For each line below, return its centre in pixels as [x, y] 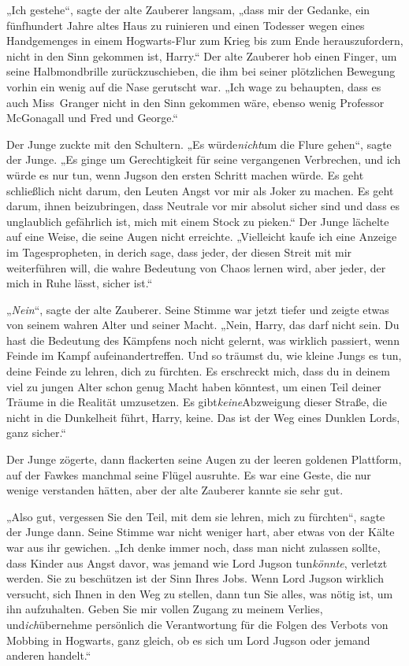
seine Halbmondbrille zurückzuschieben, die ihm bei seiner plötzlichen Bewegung [201, 71]
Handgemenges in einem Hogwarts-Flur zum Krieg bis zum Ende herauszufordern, [205, 41]
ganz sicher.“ [36, 433]
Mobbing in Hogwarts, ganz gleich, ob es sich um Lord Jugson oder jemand [188, 640]
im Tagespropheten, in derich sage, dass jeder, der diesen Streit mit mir [179, 252]
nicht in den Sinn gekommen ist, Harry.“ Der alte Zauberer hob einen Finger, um [202, 55]
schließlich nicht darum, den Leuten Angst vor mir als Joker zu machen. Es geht [200, 190]
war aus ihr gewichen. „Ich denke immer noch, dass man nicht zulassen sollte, [193, 547]
